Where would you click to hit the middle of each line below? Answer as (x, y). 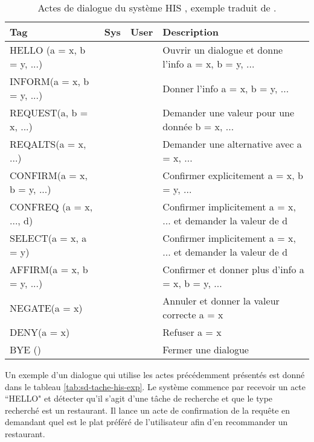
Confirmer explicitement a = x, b (233, 175)
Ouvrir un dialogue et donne (223, 50)
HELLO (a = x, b (48, 50)
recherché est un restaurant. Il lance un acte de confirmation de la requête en (148, 410)
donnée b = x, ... (198, 126)
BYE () (26, 349)
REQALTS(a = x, (48, 144)
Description (191, 32)
